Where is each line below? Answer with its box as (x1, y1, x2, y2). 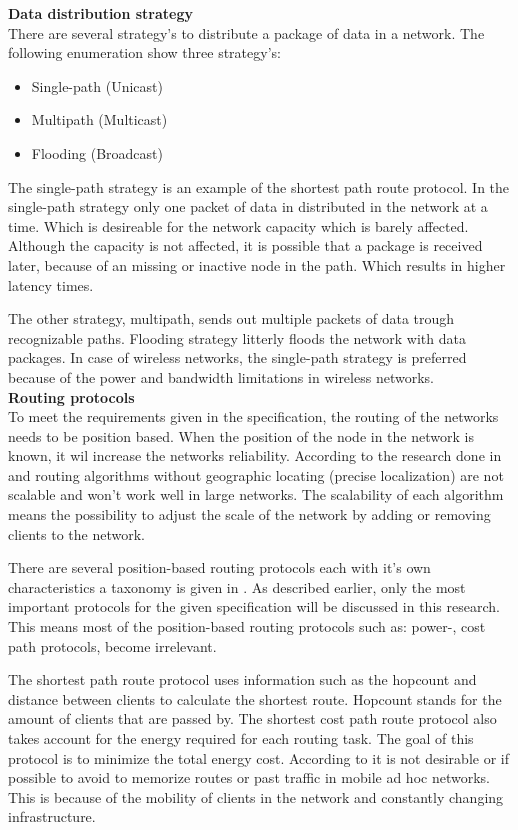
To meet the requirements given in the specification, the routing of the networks (8, 406, 499, 427)
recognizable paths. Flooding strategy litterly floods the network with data (8, 327, 466, 348)
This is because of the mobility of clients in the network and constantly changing (8, 786, 504, 807)
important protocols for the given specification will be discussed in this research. (8, 596, 500, 617)
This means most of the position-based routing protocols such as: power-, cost (8, 616, 486, 637)
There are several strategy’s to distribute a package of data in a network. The (8, 22, 485, 43)
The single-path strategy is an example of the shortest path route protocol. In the (8, 176, 510, 197)
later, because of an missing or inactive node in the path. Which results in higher (8, 254, 506, 275)
